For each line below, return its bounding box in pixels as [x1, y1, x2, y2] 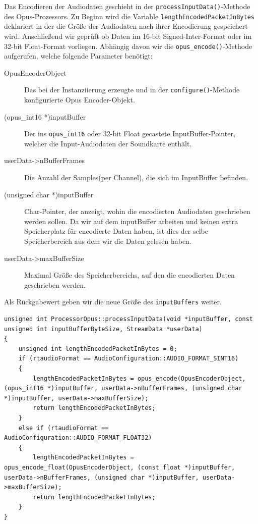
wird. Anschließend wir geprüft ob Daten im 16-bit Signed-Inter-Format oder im [4, 30, 252, 41]
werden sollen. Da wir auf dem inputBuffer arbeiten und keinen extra [24, 216, 238, 226]
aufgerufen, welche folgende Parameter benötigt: [4, 50, 153, 61]
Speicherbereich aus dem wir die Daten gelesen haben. [24, 236, 191, 246]
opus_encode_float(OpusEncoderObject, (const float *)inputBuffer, [4, 463, 235, 471]
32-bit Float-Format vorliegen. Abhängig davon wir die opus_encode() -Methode [4, 40, 252, 51]
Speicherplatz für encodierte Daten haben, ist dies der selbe [24, 226, 208, 236]
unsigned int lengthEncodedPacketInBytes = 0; [18, 345, 177, 352]
